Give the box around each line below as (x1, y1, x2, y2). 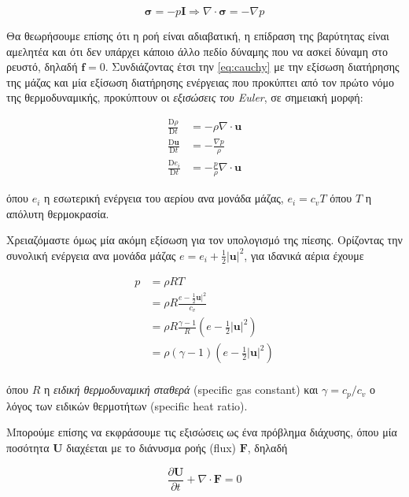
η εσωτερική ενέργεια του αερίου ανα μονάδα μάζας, (44, 190, 284, 206)
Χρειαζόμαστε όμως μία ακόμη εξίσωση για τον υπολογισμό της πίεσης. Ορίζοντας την (6, 232, 403, 248)
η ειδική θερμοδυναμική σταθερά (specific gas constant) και (43, 381, 319, 398)
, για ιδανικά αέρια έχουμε (244, 247, 364, 263)
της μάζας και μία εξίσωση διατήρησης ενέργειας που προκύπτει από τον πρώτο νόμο (6, 73, 394, 90)
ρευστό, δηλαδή (6, 58, 78, 75)
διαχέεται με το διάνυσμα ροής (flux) (66, 440, 237, 456)
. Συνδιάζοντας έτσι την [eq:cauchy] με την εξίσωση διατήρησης (105, 58, 400, 75)
